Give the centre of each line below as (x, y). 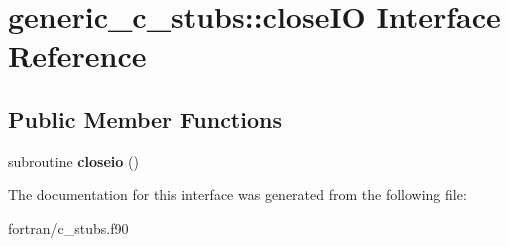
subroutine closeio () (73, 160)
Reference (77, 55)
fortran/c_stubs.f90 (68, 227)
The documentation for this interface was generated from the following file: (237, 194)
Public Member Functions (145, 118)
